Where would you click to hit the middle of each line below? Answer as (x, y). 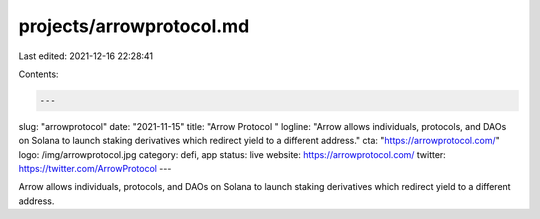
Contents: (38, 74)
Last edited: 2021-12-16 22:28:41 (86, 56)
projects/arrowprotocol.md (134, 26)
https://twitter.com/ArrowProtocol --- (95, 169)
